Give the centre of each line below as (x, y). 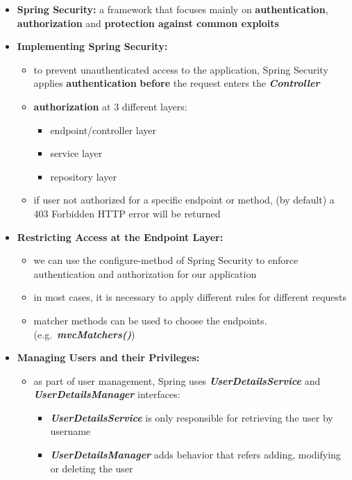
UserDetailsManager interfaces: (107, 394)
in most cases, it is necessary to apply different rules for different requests (190, 297)
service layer (76, 153)
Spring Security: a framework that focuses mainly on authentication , (173, 9)
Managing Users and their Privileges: (108, 357)
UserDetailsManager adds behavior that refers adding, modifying (195, 455)
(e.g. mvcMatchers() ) (84, 334)
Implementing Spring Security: (92, 46)
